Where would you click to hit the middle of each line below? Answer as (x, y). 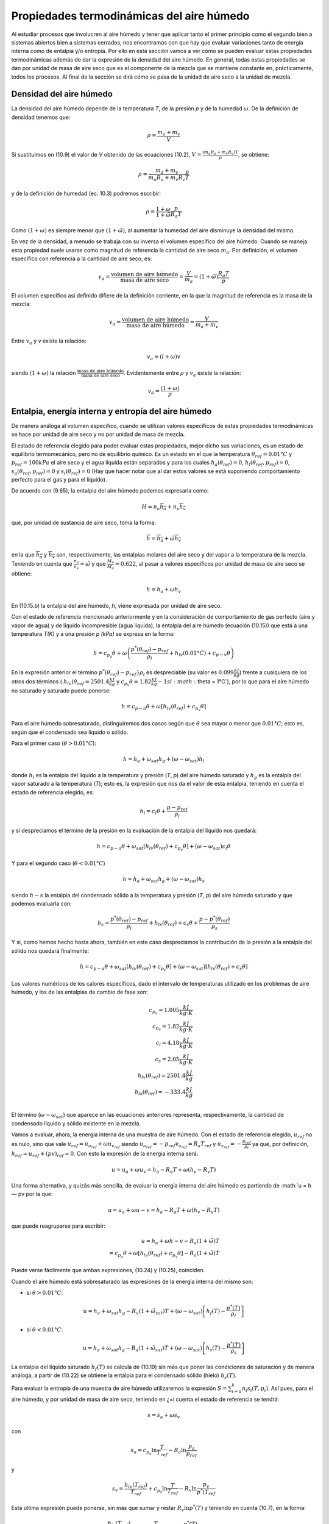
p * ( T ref (206, 1492)
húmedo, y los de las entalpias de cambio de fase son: (80, 992)
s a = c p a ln (144, 1451)
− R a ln (178, 1451)
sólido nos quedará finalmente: (50, 950)
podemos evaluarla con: (42, 904)
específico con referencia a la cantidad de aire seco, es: (82, 258)
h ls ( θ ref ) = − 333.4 (160, 1092)
